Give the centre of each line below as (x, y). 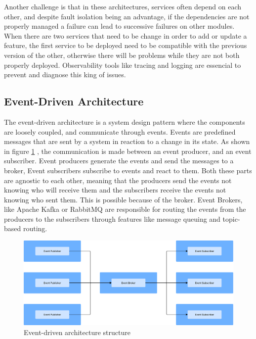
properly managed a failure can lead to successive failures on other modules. (119, 26)
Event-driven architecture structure (77, 332)
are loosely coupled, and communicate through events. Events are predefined (120, 131)
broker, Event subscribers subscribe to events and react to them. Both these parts (128, 170)
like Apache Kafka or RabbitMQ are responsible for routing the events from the (125, 209)
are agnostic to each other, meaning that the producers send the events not (118, 180)
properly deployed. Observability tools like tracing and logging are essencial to (123, 65)
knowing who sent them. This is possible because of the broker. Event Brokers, (123, 199)
